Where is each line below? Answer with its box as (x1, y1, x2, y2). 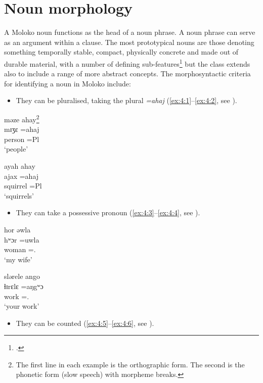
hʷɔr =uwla (4, 234, 39, 245)
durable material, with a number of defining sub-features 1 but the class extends (4, 57, 250, 69)
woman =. (4, 244, 36, 255)
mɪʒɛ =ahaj (4, 124, 39, 134)
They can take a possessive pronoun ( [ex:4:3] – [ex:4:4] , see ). (16, 207, 200, 218)
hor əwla (4, 224, 31, 234)
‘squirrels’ (4, 190, 34, 201)
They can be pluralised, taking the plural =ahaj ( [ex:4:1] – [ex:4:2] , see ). (16, 95, 237, 106)
